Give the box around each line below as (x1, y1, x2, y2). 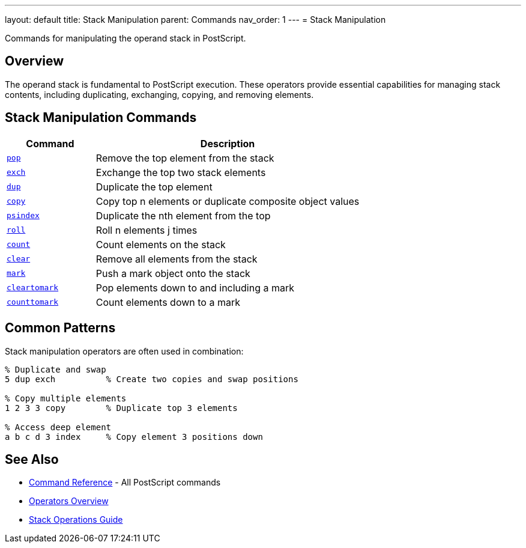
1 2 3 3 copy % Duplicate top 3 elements (5, 403, 238, 413)
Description (200, 137, 255, 150)
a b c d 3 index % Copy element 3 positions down (5, 431, 263, 442)
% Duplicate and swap (5, 364, 106, 374)
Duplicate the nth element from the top (95, 209, 271, 222)
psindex (7, 211, 40, 221)
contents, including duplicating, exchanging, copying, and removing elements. (5, 89, 314, 100)
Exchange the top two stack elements (95, 166, 266, 178)
